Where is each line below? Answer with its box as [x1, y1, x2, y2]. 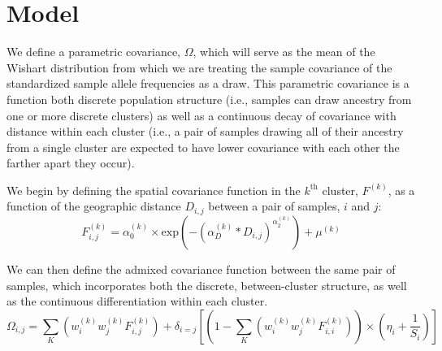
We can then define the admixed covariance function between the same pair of [6, 260, 396, 277]
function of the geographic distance [6, 197, 181, 214]
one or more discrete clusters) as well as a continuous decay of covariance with [6, 106, 396, 123]
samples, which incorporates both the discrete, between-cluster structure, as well [6, 276, 407, 293]
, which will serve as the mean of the [193, 43, 375, 60]
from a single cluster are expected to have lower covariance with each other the [6, 138, 400, 155]
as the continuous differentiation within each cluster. [6, 292, 268, 310]
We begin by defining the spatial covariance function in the [6, 181, 301, 198]
